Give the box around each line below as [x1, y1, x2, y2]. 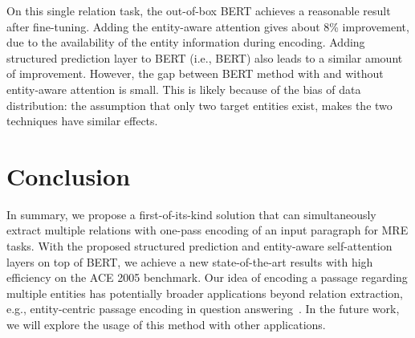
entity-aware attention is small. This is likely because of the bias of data [6, 80, 361, 97]
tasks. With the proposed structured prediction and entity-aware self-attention [6, 238, 393, 255]
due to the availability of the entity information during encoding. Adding [6, 34, 365, 51]
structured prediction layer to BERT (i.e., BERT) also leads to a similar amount [6, 49, 403, 66]
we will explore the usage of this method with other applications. [6, 316, 326, 333]
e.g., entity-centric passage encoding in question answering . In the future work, [6, 300, 400, 317]
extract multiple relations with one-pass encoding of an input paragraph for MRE [6, 222, 409, 238]
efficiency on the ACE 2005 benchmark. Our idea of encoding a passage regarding [6, 269, 408, 286]
